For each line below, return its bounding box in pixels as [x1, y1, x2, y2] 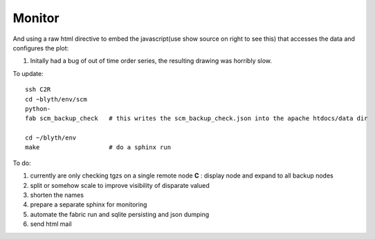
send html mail [30, 220, 72, 228]
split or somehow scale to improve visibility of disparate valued [30, 181, 210, 189]
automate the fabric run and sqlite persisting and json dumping [30, 210, 210, 218]
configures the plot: [12, 44, 69, 52]
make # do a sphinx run [25, 144, 172, 151]
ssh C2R [25, 86, 51, 93]
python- [25, 104, 51, 113]
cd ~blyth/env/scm [25, 95, 88, 103]
